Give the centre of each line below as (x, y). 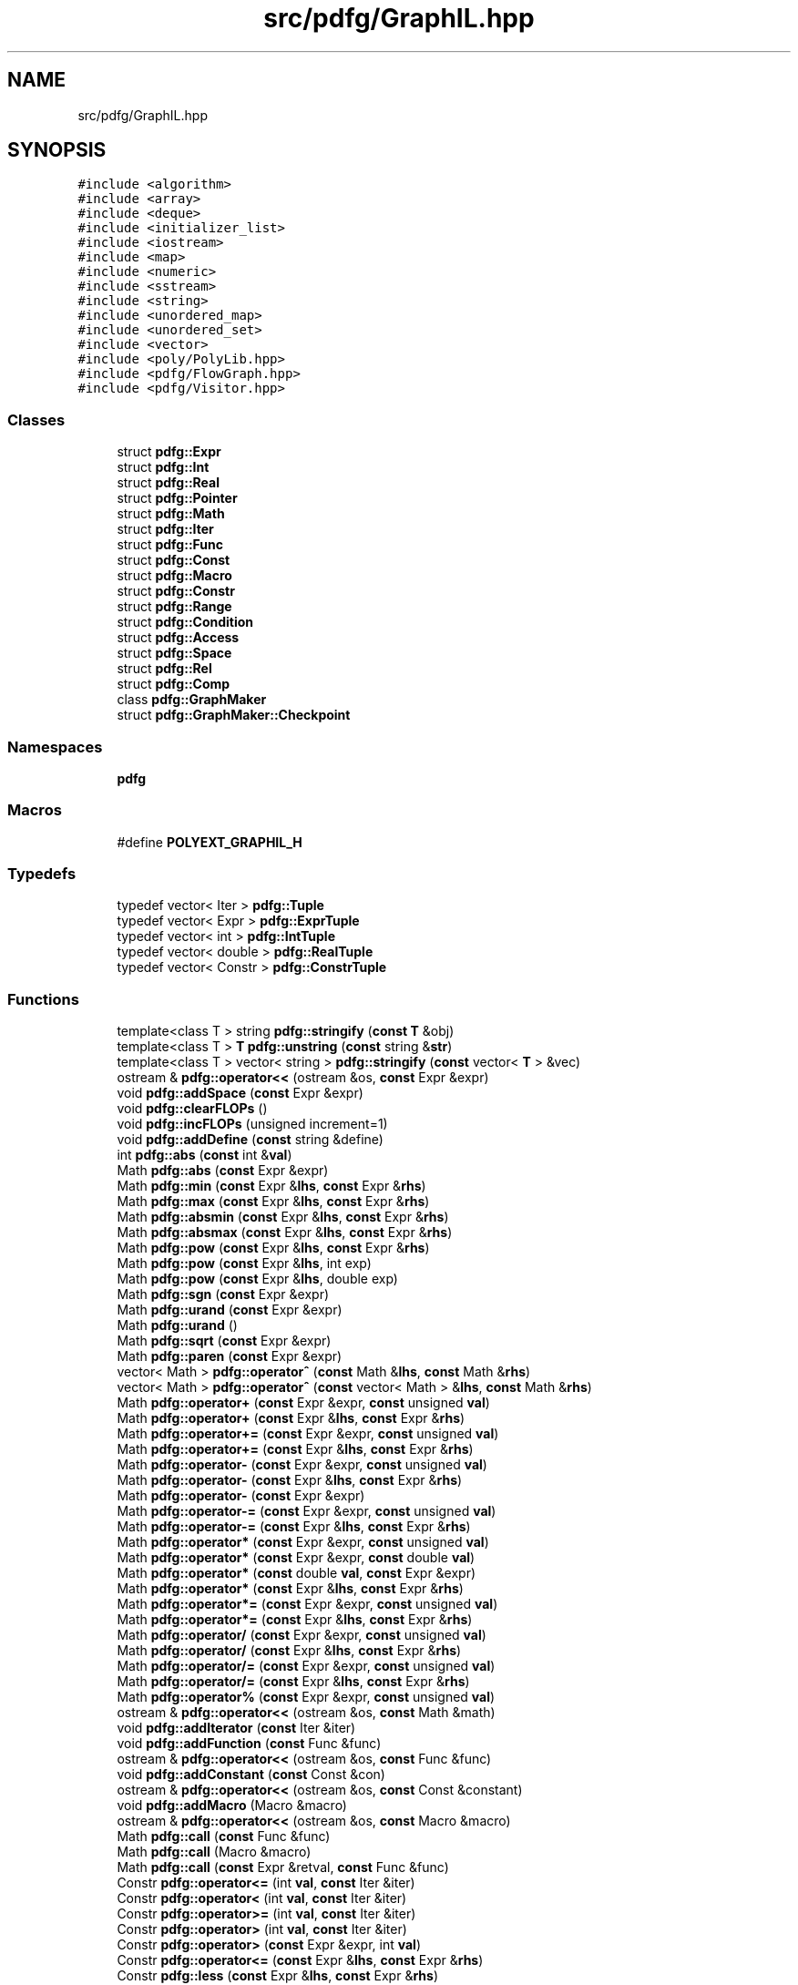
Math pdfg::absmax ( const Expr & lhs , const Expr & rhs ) (285, 1233)
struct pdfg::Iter (165, 529)
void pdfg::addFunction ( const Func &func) (249, 1744)
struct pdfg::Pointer (177, 498)
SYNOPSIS (57, 150)
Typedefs (42, 874)
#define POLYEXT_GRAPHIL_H (210, 842)
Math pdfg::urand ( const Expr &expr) (230, 1310)
